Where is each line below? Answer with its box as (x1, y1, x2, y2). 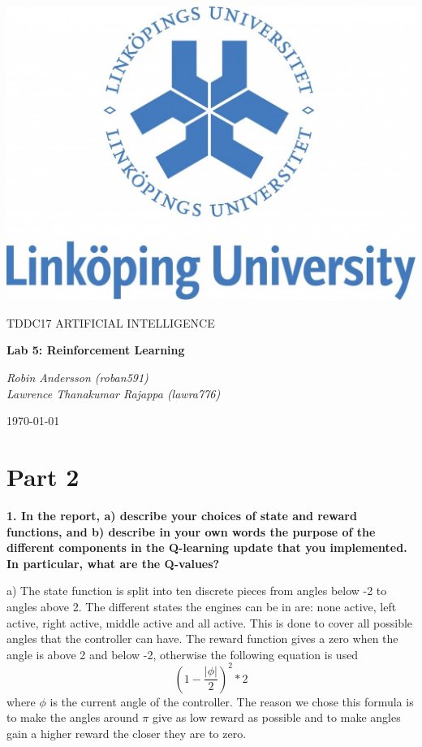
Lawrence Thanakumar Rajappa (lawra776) (6, 384, 221, 402)
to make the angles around (6, 709, 139, 726)
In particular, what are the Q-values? (6, 554, 220, 571)
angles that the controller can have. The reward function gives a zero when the (6, 630, 398, 647)
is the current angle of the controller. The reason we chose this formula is (50, 693, 414, 710)
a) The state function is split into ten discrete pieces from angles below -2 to (6, 582, 387, 599)
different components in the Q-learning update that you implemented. (6, 539, 407, 556)
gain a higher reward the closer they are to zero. (6, 724, 247, 741)
